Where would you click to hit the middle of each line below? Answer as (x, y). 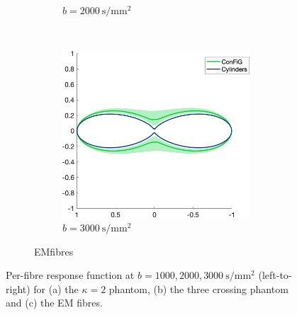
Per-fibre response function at (70, 275)
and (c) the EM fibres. (54, 303)
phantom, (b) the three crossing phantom (198, 288)
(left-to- (275, 275)
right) (18, 288)
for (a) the (56, 288)
